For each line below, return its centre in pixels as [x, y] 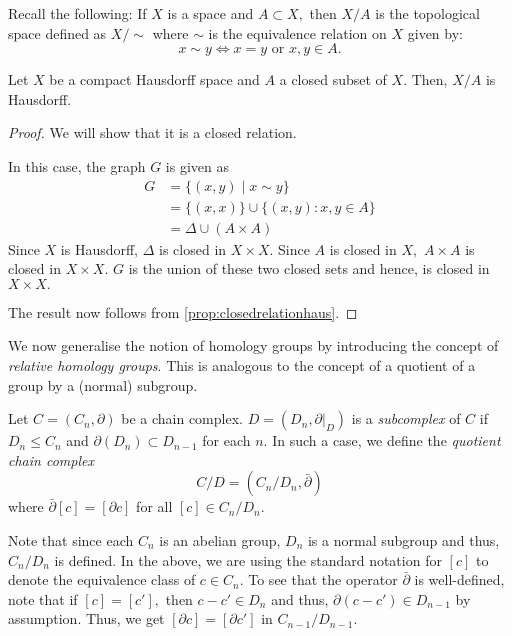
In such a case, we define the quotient [386, 440]
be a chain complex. [182, 418]
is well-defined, [459, 579]
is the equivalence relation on [297, 32]
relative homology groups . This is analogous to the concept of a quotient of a [242, 365]
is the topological [427, 13]
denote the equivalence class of [102, 579]
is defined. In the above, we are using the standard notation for [248, 559]
